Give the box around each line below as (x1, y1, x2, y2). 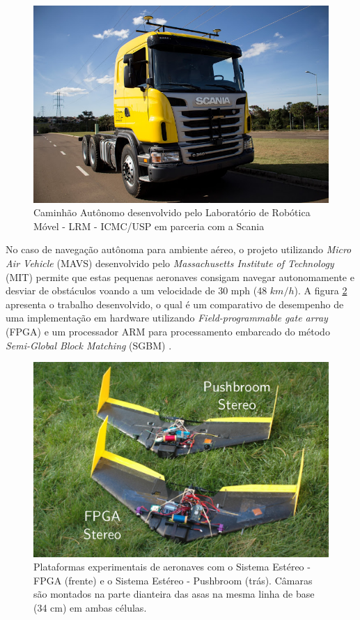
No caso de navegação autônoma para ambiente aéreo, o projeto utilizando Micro (6, 242, 352, 257)
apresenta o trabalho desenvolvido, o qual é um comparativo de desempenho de (6, 296, 344, 311)
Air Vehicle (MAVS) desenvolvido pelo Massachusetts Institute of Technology (6, 256, 334, 271)
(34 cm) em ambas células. (33, 600, 147, 615)
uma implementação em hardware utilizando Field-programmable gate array (6, 310, 328, 325)
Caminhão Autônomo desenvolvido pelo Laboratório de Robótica (33, 205, 311, 220)
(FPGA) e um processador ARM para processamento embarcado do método (6, 324, 330, 338)
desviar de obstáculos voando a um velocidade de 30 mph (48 (6, 283, 267, 298)
